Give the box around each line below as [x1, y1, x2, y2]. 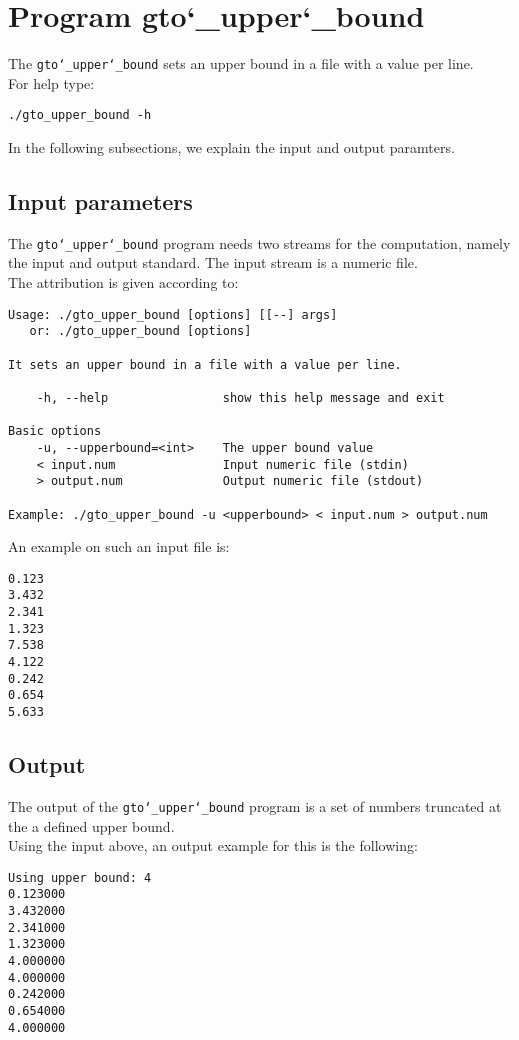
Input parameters [8, 186, 193, 217]
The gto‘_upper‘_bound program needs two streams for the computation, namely [8, 232, 511, 253]
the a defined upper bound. [8, 815, 175, 836]
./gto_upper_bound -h [8, 108, 152, 123]
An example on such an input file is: [8, 536, 230, 557]
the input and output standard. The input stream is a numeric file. [8, 252, 418, 273]
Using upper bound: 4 [8, 870, 152, 885]
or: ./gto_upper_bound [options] [29, 324, 252, 339]
